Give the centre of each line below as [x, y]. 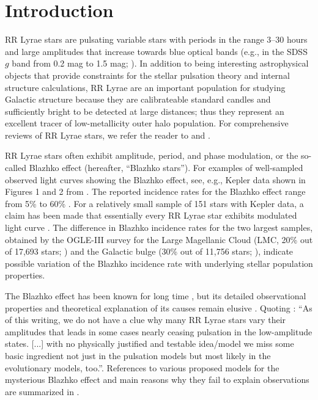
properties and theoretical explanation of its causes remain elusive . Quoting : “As [159, 307]
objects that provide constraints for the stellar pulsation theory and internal [147, 75]
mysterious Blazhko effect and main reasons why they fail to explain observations [157, 380]
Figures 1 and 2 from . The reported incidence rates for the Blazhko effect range [155, 191]
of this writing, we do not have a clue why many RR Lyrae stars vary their [146, 320]
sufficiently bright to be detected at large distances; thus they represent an [145, 111]
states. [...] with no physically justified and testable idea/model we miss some [150, 344]
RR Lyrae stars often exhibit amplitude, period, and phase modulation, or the [152, 155]
